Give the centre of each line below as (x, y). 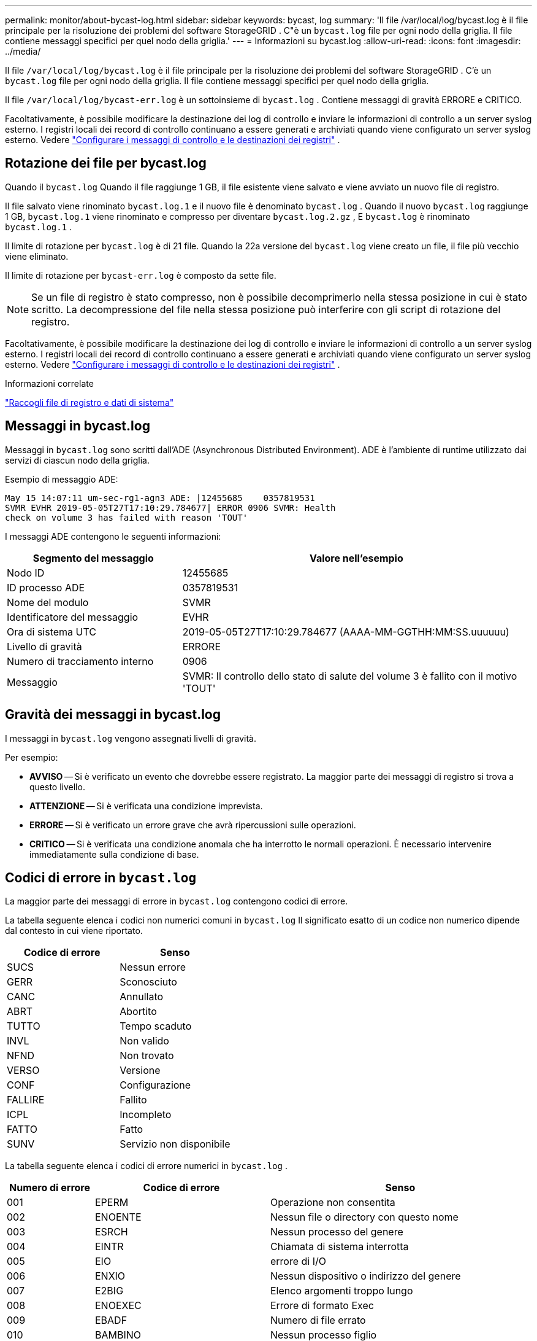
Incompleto (146, 1115)
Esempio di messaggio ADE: (62, 479)
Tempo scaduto (156, 1026)
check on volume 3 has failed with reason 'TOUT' (127, 517)
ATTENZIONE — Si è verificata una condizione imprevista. (146, 806)
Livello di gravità (44, 646)
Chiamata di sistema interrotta (339, 1247)
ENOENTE (118, 1217)
